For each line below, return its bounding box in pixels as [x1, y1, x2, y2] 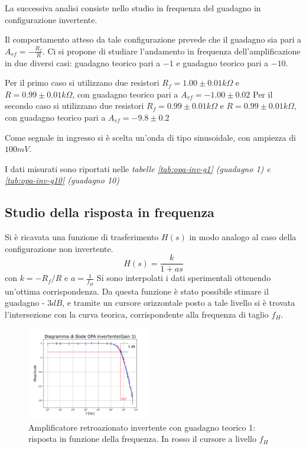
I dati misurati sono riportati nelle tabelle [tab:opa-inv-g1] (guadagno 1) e [5, 162, 271, 175]
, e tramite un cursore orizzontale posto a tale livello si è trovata [62, 296, 295, 309]
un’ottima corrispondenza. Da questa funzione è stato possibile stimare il [5, 285, 269, 297]
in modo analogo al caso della [189, 231, 297, 243]
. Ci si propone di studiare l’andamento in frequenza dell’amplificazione [42, 44, 301, 57]
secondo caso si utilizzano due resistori [5, 99, 144, 112]
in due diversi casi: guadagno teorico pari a [5, 56, 161, 69]
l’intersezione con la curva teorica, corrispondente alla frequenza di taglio [5, 308, 269, 320]
